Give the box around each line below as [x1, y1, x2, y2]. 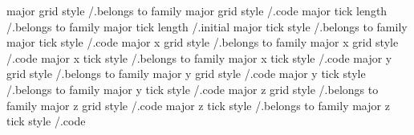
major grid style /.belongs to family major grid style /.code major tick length [6, 2, 388, 18]
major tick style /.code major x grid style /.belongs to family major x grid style [6, 34, 399, 51]
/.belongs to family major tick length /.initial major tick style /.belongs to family [6, 18, 408, 35]
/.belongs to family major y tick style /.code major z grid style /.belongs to [6, 80, 379, 97]
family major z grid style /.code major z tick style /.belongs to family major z [6, 96, 390, 113]
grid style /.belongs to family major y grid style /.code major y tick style [6, 65, 366, 82]
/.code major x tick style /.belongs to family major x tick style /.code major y [6, 49, 392, 66]
